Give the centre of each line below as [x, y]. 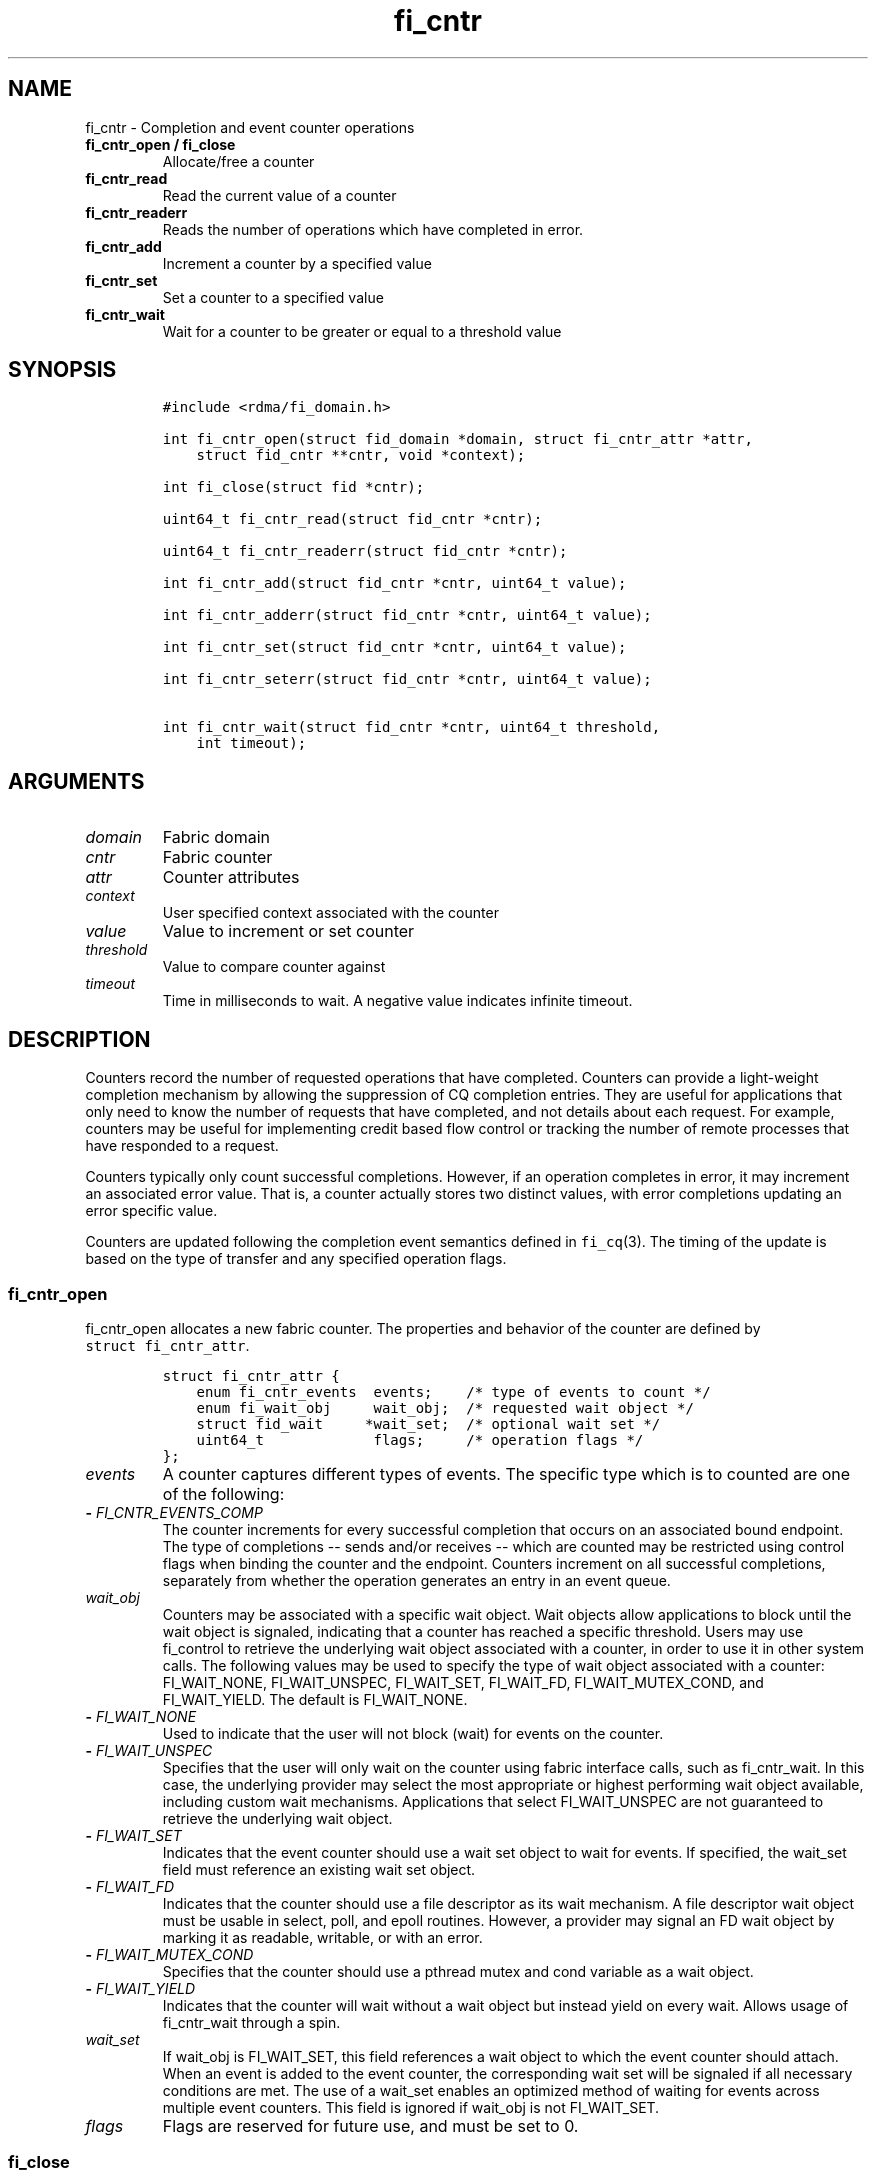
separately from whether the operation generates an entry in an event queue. [416, 1580]
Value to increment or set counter [288, 931]
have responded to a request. [182, 1146]
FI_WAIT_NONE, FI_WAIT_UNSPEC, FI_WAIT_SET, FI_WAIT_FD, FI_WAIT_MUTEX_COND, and [463, 1682]
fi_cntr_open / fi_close [160, 144]
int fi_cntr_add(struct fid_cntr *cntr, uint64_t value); [394, 583]
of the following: [223, 1493]
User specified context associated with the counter [330, 913]
